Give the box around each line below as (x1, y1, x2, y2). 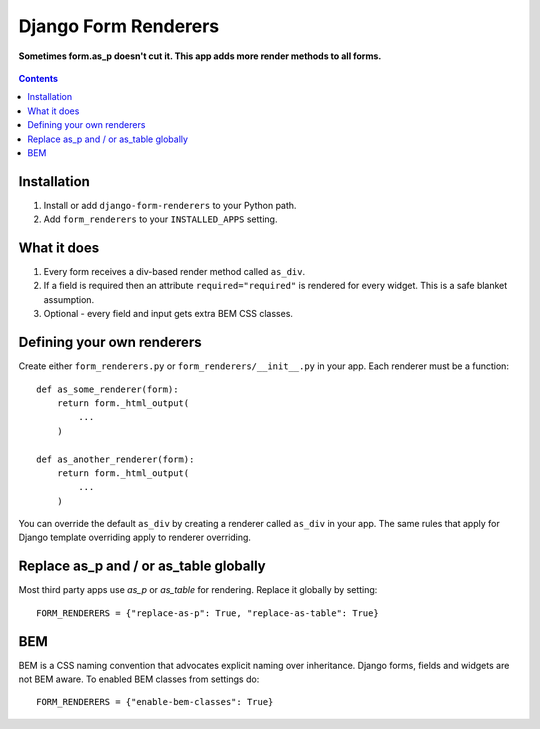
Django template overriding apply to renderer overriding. (18, 531, 252, 544)
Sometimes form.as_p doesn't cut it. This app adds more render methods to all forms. (18, 50, 382, 62)
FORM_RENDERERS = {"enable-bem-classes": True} (36, 696, 274, 708)
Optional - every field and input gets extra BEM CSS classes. (43, 308, 294, 320)
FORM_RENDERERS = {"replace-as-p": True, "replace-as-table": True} (36, 607, 379, 619)
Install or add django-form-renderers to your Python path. (43, 199, 297, 211)
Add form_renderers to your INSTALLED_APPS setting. (43, 213, 278, 225)
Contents (18, 72, 59, 84)
